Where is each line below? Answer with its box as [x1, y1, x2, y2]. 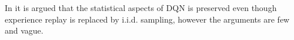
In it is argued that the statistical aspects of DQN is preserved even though [5, 2, 277, 13]
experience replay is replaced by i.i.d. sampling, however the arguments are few [5, 13, 290, 25]
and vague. [5, 24, 44, 37]
